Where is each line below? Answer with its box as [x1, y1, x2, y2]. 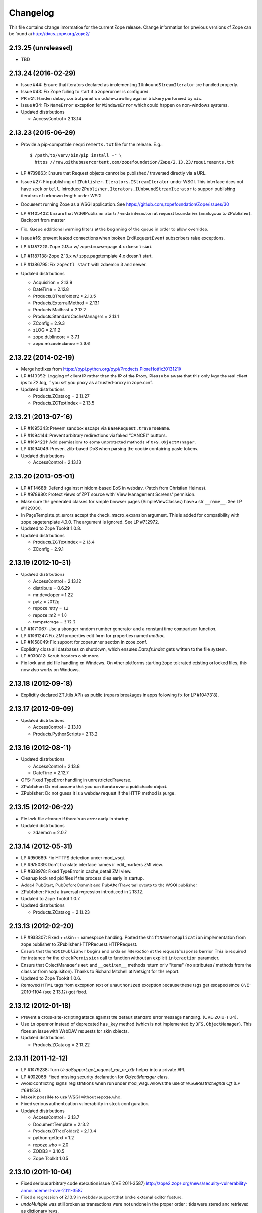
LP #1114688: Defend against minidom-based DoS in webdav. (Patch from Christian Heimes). [21, 485, 207, 491]
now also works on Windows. [21, 666, 80, 672]
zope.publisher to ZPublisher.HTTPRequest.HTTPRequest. [21, 941, 138, 947]
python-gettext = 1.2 [33, 1135, 74, 1141]
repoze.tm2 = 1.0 [33, 612, 67, 618]
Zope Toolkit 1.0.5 [33, 1155, 69, 1161]
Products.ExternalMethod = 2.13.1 [33, 300, 100, 306]
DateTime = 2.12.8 [33, 286, 69, 292]
